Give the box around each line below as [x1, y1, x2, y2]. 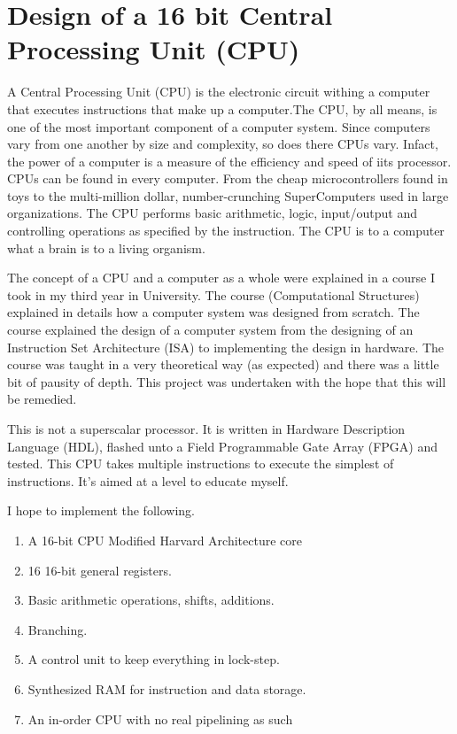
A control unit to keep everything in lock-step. [27, 650, 280, 668]
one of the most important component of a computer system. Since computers [7, 117, 430, 135]
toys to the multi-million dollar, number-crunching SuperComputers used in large [7, 186, 449, 205]
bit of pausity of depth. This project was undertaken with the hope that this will [7, 372, 446, 390]
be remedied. [7, 390, 77, 408]
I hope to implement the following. [7, 501, 195, 520]
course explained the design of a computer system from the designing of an [7, 321, 414, 339]
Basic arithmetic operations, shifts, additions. [27, 591, 275, 609]
